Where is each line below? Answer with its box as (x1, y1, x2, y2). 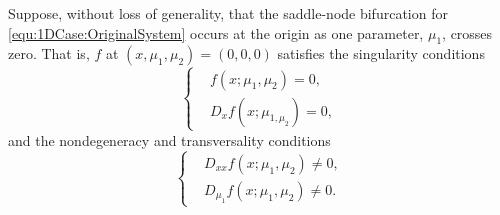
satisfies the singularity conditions (277, 43, 485, 64)
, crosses (442, 22, 493, 43)
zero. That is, (8, 43, 90, 64)
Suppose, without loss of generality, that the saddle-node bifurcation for (8, 3, 448, 23)
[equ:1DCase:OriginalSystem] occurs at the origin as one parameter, (8, 22, 424, 43)
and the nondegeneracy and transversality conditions (8, 129, 331, 150)
